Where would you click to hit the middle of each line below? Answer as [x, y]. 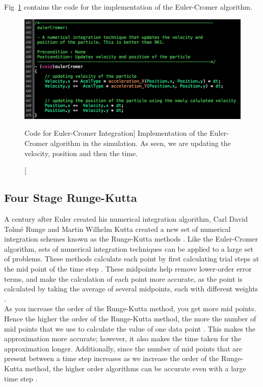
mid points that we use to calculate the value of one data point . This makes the [130, 328]
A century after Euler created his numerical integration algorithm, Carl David [126, 219]
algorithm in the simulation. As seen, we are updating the [140, 143]
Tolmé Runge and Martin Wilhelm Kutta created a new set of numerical [117, 229]
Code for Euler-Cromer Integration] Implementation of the [116, 133]
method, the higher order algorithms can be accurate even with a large [136, 368]
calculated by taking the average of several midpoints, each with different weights [131, 289]
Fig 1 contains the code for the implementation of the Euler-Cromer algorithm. [128, 7]
